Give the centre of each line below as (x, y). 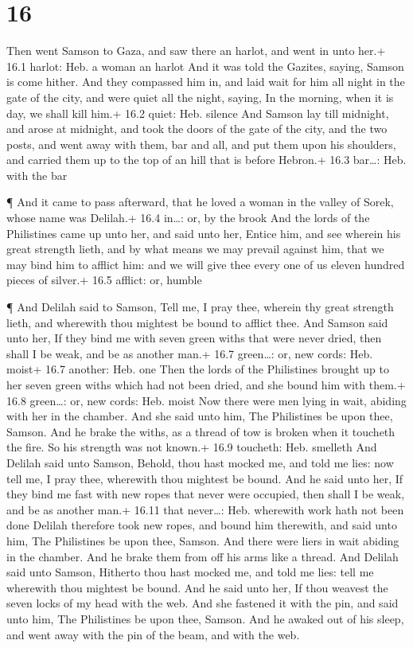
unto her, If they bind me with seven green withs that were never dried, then (194, 338)
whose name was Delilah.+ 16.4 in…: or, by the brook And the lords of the (188, 218)
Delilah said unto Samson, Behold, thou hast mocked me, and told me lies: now (200, 462)
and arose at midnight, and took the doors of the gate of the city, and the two (197, 129)
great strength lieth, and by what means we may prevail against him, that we (195, 249)
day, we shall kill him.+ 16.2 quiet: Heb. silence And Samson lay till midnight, (198, 113)
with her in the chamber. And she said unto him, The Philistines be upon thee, (200, 416)
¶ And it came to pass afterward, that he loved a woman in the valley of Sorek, (200, 202)
